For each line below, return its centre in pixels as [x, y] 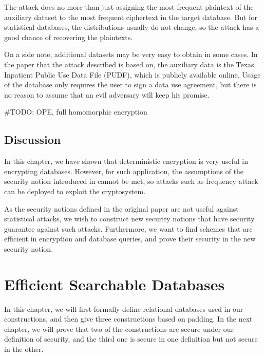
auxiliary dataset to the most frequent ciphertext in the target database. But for [131, 17]
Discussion [33, 139]
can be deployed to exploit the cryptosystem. [75, 191]
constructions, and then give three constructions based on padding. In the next [128, 319]
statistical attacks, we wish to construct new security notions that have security [129, 219]
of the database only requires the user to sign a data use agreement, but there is [130, 85]
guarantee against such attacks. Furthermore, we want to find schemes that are [128, 228]
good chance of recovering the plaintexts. [69, 37]
